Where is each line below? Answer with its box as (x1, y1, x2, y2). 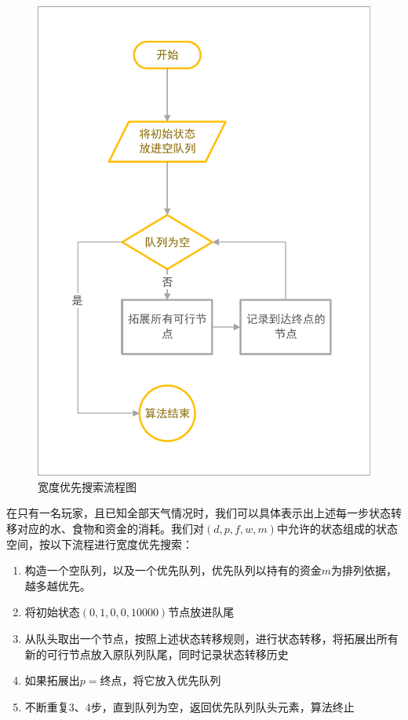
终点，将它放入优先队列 (100, 672, 221, 689)
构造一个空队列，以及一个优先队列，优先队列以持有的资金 (24, 562, 322, 579)
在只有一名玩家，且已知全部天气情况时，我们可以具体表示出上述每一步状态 (6, 505, 391, 521)
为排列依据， (331, 562, 398, 579)
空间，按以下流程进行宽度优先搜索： (6, 535, 193, 552)
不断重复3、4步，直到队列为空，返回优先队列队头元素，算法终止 (24, 698, 355, 714)
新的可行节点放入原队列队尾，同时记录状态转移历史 (24, 645, 289, 662)
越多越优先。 (24, 577, 91, 593)
